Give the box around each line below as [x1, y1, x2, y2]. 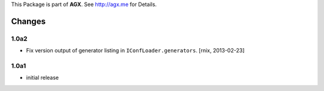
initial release [26, 74, 59, 81]
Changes [11, 16, 46, 26]
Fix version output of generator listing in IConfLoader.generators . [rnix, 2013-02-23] [26, 47, 245, 54]
